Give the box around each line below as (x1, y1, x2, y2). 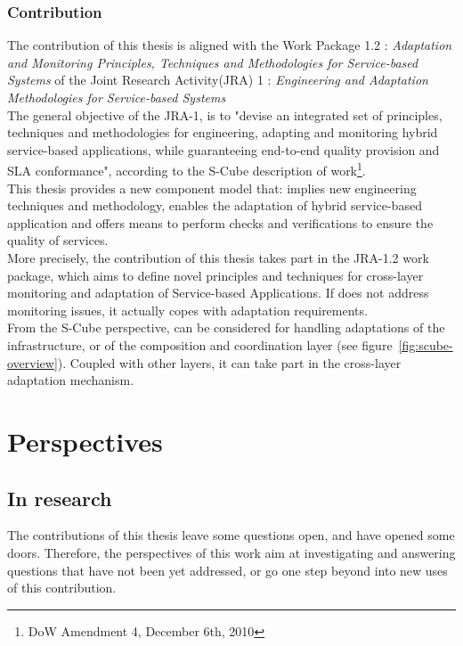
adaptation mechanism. (7, 371, 134, 389)
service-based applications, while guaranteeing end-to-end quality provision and (7, 140, 440, 159)
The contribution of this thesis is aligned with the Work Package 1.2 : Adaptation (7, 36, 452, 54)
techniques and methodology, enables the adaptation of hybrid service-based (7, 196, 422, 215)
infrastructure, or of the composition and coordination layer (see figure (7, 335, 393, 354)
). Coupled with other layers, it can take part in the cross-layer (57, 353, 402, 372)
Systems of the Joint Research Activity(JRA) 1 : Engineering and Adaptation (7, 70, 428, 89)
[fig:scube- (398, 335, 453, 354)
